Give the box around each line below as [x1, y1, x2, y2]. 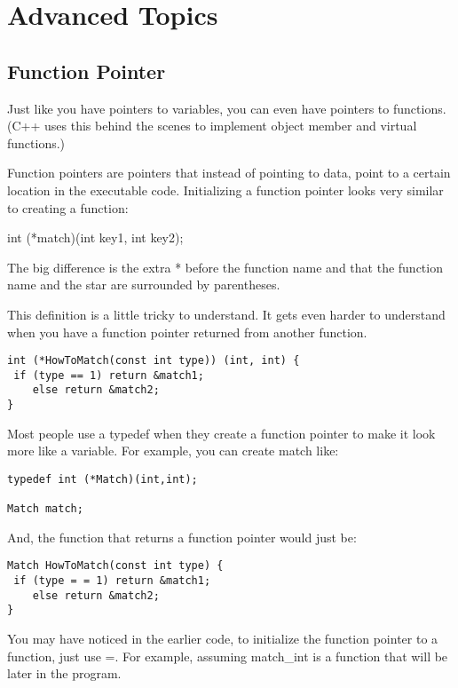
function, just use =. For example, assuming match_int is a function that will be [7, 646, 448, 665]
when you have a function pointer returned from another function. [7, 322, 367, 341]
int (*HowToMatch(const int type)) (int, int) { [7, 354, 300, 368]
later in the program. [7, 664, 122, 683]
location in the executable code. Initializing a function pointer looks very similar [7, 180, 444, 199]
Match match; [7, 502, 83, 516]
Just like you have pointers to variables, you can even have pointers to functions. [7, 99, 446, 117]
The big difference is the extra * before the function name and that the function [7, 257, 443, 276]
